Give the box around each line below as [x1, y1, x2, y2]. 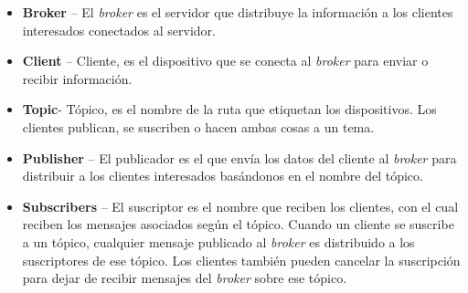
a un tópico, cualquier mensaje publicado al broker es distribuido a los [22, 232, 415, 251]
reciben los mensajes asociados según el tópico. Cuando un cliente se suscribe [22, 215, 454, 234]
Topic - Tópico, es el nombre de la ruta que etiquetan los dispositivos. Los [22, 99, 437, 119]
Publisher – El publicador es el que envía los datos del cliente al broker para [22, 148, 457, 167]
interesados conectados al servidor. [22, 20, 216, 39]
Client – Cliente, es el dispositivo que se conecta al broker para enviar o [22, 51, 429, 70]
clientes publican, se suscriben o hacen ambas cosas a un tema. [22, 117, 375, 136]
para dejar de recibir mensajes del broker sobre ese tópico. [22, 268, 347, 288]
